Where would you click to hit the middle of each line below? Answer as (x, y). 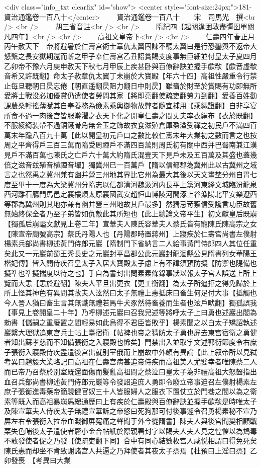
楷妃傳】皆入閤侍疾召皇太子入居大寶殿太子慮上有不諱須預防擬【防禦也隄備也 (130, 263)
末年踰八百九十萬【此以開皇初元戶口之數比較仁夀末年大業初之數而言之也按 (134, 135)
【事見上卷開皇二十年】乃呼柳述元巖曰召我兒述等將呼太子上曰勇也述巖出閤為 (130, 312)
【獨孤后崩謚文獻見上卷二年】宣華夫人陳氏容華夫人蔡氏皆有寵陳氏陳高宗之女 (130, 224)
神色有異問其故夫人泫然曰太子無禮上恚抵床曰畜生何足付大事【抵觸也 (144, 293)
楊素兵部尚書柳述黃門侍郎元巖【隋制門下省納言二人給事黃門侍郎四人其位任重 (130, 243)
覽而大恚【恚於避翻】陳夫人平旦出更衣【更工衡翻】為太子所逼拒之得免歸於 (127, 283)
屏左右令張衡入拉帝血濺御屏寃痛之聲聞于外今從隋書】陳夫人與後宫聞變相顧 (127, 420)
